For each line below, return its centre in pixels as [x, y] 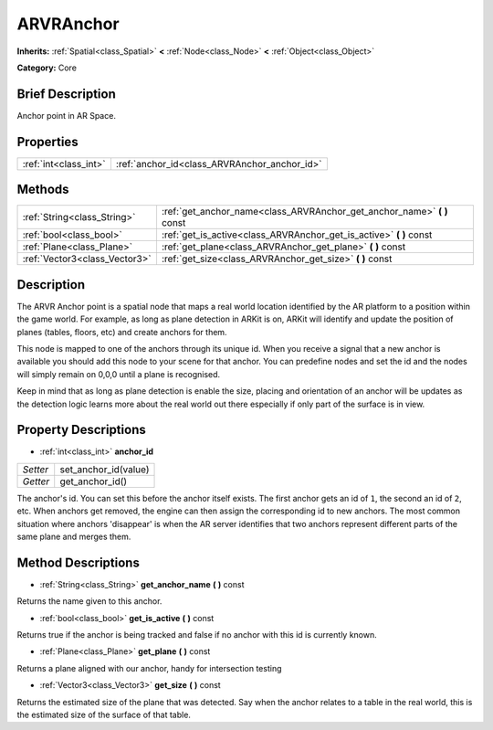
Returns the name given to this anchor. [89, 601]
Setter [36, 469]
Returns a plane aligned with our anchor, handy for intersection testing [149, 668]
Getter [36, 481]
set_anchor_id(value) [105, 469]
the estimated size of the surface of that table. [104, 715]
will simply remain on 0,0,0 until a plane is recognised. [119, 374]
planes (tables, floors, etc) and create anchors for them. [122, 332]
